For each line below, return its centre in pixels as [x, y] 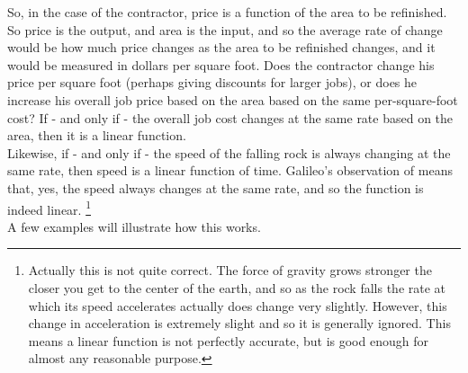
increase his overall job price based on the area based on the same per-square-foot [233, 99]
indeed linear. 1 [49, 208]
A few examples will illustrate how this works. [134, 226]
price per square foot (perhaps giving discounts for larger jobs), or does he [212, 82]
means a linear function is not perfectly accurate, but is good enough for [228, 340]
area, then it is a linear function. [97, 135]
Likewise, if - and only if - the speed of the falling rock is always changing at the [229, 152]
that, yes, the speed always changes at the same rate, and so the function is [216, 187]
